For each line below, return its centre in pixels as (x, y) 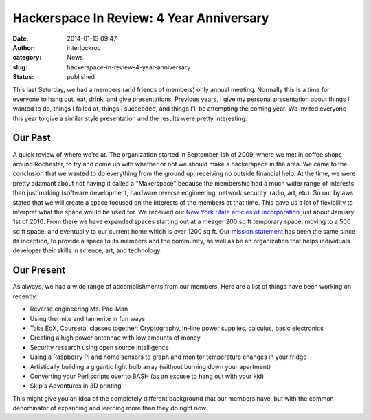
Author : (24, 47)
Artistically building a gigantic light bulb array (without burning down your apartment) (150, 366)
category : (27, 58)
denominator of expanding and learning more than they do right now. (110, 408)
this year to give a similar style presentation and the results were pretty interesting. (130, 118)
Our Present (39, 270)
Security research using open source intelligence (99, 347)
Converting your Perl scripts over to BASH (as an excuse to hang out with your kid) (147, 376)
